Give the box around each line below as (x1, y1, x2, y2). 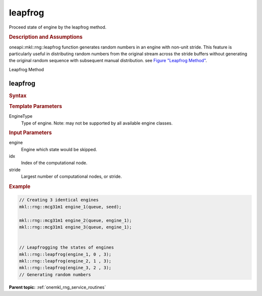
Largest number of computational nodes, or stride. (21, 173, 122, 179)
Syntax (9, 92, 27, 99)
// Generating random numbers (19, 272, 91, 277)
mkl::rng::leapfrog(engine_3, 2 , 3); (19, 265, 112, 271)
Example (9, 183, 31, 190)
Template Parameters (9, 103, 63, 109)
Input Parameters (9, 129, 52, 136)
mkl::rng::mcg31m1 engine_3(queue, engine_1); (19, 224, 132, 230)
